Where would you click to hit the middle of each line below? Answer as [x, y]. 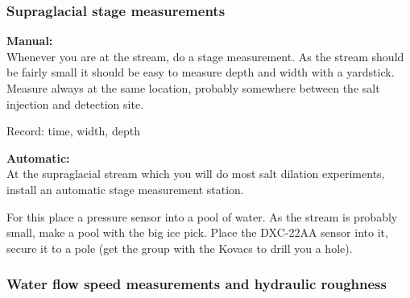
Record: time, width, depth [73, 131]
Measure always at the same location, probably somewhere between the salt [193, 88]
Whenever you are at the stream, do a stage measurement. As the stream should [205, 56]
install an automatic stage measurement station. [125, 189]
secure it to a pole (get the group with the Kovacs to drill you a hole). [180, 248]
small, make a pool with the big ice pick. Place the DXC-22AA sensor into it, [197, 232]
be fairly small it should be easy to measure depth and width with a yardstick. [201, 72]
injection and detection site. [75, 103]
